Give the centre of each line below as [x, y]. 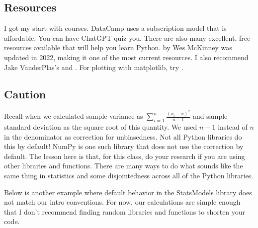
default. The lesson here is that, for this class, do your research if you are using [125, 156]
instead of [233, 127]
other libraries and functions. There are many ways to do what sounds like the [124, 166]
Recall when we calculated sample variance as [74, 116]
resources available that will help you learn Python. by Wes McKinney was [118, 47]
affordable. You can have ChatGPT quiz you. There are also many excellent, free [127, 38]
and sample [210, 116]
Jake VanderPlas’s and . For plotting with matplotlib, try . [94, 67]
